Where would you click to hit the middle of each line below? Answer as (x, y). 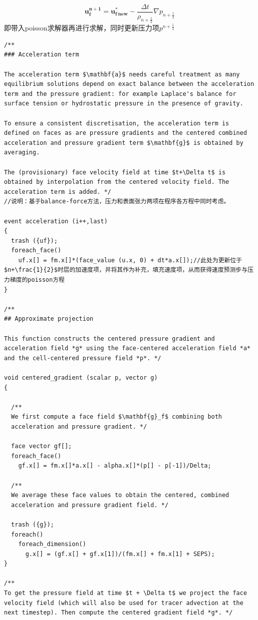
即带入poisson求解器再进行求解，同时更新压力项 (82, 28)
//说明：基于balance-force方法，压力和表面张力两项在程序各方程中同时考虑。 (117, 202)
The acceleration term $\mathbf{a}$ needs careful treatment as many (122, 74)
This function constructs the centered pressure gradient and (110, 338)
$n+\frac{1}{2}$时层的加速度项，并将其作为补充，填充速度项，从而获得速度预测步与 (126, 270)
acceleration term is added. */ (58, 192)
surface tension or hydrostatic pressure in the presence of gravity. (124, 104)
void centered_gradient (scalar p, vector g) (81, 378)
